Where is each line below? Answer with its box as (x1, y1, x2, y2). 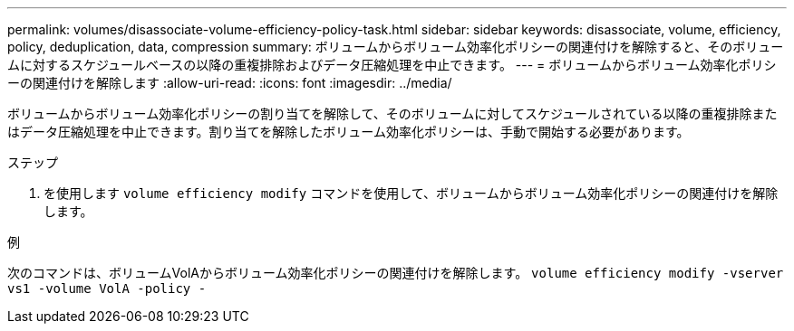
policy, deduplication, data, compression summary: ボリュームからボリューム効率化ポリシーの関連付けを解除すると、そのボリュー (7, 39, 784, 54)
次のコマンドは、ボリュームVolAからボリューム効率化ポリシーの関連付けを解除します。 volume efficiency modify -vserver (7, 265, 784, 280)
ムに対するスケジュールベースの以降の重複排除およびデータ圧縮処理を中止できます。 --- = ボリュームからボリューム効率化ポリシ (7, 57, 777, 72)
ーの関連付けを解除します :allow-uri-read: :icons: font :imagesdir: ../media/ (7, 75, 452, 90)
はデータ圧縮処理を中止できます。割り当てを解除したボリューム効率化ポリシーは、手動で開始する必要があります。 (7, 124, 690, 139)
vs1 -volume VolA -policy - (7, 281, 207, 296)
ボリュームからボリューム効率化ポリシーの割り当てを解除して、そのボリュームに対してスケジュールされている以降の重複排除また (7, 106, 778, 121)
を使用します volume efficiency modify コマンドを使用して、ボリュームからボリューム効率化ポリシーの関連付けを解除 (44, 185, 779, 201)
